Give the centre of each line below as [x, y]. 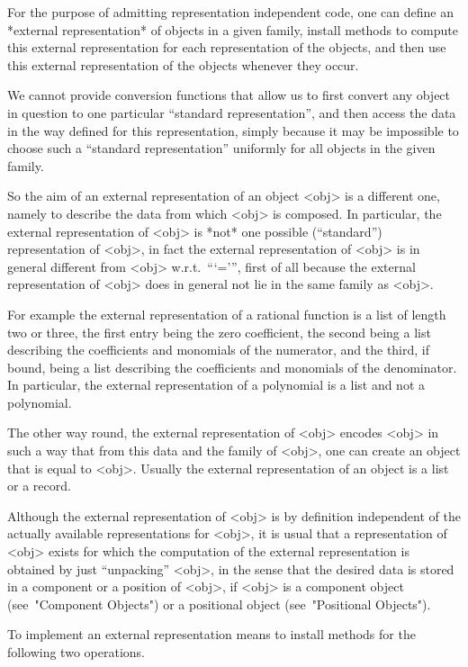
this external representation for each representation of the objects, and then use [227, 47]
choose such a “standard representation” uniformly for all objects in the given [221, 148]
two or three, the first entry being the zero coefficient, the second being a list [219, 332]
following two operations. [76, 652]
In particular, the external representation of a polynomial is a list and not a [216, 385]
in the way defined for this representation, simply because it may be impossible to [233, 130]
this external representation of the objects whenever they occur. [183, 64]
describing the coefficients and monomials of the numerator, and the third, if [219, 350]
